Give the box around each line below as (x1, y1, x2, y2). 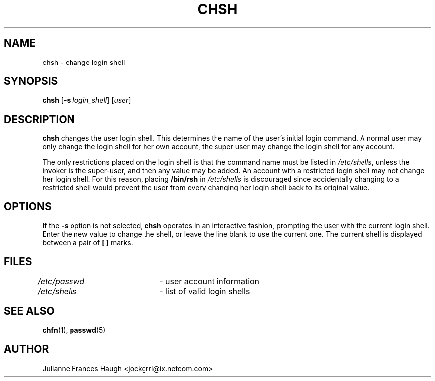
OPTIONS (4, 200, 52, 213)
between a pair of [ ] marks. (42, 238, 133, 247)
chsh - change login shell (42, 58, 125, 66)
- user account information (159, 276, 260, 286)
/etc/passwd (37, 276, 85, 286)
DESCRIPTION (4, 113, 75, 126)
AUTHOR (4, 343, 49, 356)
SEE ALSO (4, 305, 55, 317)
